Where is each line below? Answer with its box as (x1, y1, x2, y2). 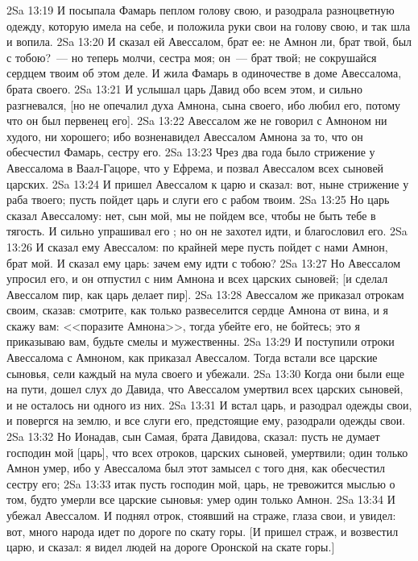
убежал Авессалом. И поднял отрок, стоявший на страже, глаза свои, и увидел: (6, 507, 396, 523)
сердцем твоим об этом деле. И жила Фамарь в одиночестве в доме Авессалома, (6, 64, 402, 81)
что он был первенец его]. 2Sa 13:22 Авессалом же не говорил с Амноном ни (6, 112, 387, 129)
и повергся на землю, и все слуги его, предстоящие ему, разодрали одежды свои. (6, 412, 406, 429)
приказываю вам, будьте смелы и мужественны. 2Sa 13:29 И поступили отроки (6, 333, 395, 350)
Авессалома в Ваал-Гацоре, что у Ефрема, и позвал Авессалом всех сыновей (6, 159, 384, 176)
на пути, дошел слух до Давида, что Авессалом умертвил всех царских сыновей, (6, 380, 404, 397)
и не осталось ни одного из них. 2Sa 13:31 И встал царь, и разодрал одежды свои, (6, 396, 412, 413)
